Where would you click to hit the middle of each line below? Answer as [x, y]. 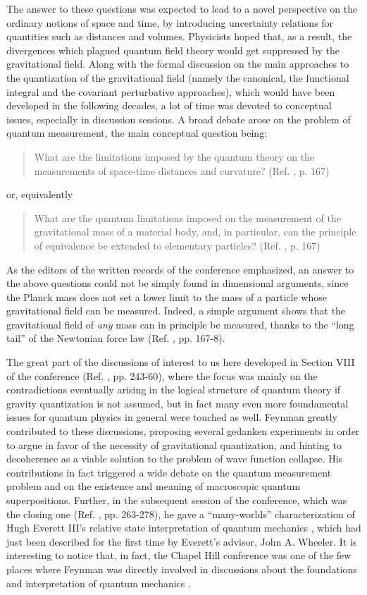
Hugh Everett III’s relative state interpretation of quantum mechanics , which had [184, 528]
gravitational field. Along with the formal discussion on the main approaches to [178, 64]
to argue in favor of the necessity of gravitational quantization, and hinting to [174, 444]
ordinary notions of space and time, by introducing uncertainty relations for [170, 22]
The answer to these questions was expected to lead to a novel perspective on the [182, 8]
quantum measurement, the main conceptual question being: [137, 133]
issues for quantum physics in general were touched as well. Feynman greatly [172, 417]
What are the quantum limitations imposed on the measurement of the [187, 217]
